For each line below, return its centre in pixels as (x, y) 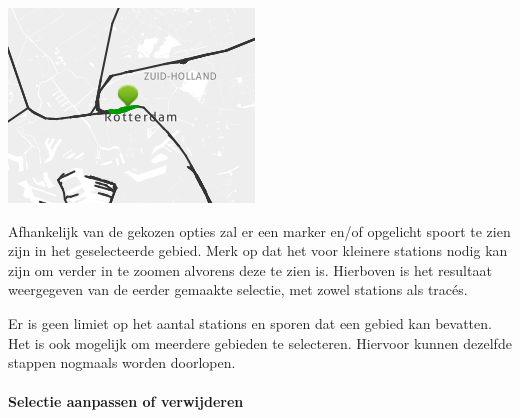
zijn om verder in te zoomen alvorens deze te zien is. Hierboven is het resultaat (250, 269)
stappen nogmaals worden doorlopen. (122, 362)
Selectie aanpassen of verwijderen (126, 401)
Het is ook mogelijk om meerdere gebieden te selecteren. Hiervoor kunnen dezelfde (260, 342)
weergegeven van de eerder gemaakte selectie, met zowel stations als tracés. (238, 289)
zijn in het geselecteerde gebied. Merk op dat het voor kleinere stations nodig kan (258, 250)
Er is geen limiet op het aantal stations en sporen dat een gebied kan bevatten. (250, 322)
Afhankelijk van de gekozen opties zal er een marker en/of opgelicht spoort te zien (259, 230)
